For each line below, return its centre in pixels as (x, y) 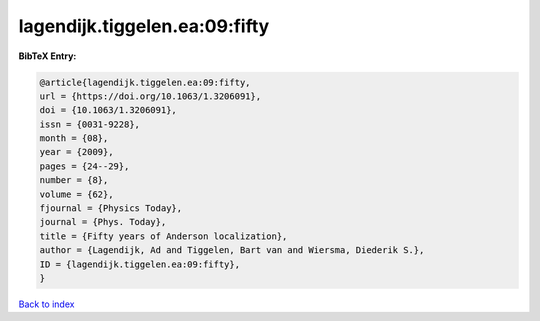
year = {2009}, (76, 152)
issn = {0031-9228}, (89, 124)
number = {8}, (74, 180)
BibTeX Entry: (47, 56)
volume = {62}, (76, 194)
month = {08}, (74, 138)
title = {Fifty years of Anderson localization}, (163, 236)
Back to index (46, 304)
